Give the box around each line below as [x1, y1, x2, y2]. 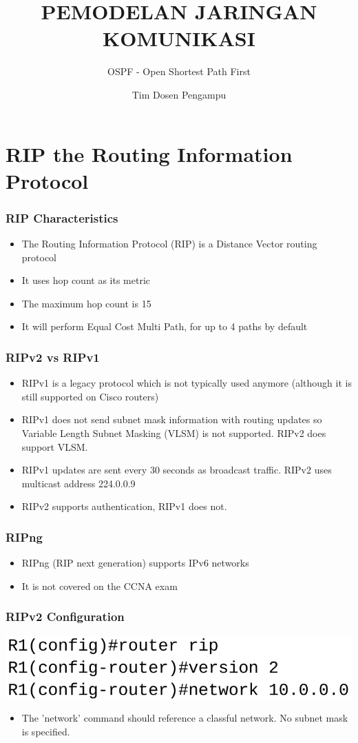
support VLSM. [21, 439, 88, 454]
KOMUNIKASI [103, 24, 255, 52]
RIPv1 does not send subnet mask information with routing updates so [21, 412, 322, 427]
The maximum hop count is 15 [21, 296, 151, 310]
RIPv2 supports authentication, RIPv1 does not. [21, 499, 227, 513]
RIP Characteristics [6, 209, 118, 226]
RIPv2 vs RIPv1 [6, 348, 100, 365]
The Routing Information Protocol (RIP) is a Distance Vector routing [21, 236, 317, 251]
